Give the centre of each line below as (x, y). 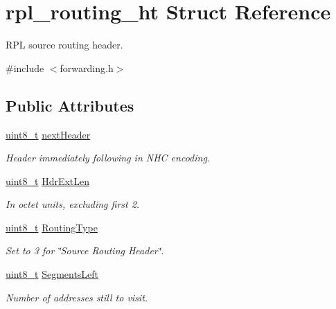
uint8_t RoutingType (52, 227)
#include (25, 68)
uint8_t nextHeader (48, 134)
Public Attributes (70, 105)
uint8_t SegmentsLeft (52, 274)
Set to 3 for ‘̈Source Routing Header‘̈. (85, 250)
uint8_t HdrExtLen (48, 180)
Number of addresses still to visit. (77, 297)
